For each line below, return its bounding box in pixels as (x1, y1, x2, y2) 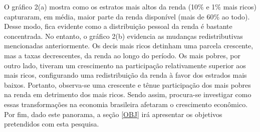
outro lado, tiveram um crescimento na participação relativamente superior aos (4, 60, 246, 70)
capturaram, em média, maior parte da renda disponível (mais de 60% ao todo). (4, 11, 250, 21)
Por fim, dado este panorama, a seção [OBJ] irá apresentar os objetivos (4, 109, 222, 119)
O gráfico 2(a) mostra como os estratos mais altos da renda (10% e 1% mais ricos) (4, 1, 256, 11)
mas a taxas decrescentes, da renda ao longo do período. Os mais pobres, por (4, 50, 241, 60)
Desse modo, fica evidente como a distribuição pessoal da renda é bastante (4, 21, 232, 31)
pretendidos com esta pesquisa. (4, 119, 99, 129)
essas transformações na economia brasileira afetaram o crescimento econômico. (4, 99, 248, 109)
